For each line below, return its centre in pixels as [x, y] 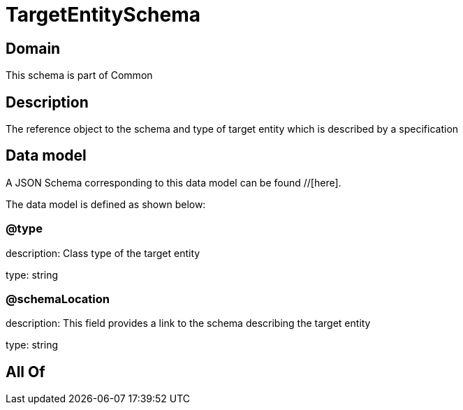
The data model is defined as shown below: [106, 204]
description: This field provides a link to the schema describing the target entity [188, 323]
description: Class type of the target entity [103, 253]
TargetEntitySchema [103, 15]
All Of [25, 372]
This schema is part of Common [79, 75]
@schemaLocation [58, 299]
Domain [33, 48]
